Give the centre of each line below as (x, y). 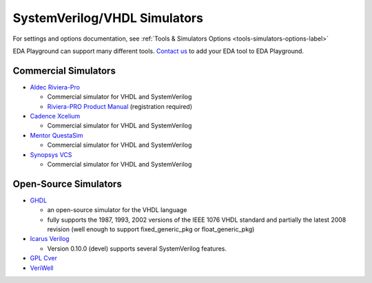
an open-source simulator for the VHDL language (117, 210)
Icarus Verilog (50, 239)
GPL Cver (44, 258)
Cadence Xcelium (55, 116)
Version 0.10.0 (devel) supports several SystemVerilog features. (137, 249)
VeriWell (42, 268)
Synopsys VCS (51, 154)
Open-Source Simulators (67, 184)
